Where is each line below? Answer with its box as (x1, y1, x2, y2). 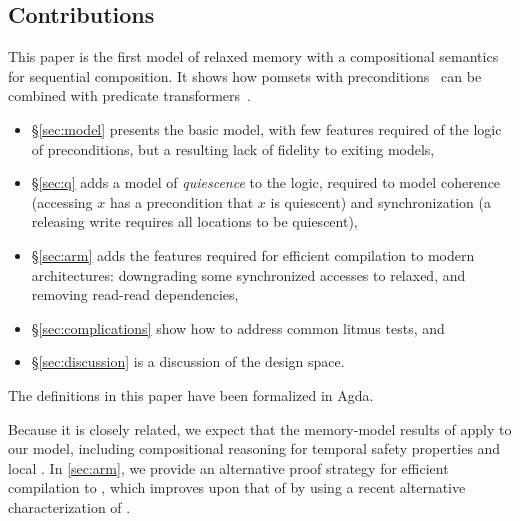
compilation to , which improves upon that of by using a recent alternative (8, 477, 466, 498)
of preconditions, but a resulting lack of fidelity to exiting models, (31, 138, 435, 159)
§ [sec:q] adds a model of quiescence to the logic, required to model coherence (31, 172, 501, 193)
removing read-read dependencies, (31, 284, 239, 305)
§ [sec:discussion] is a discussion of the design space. (31, 351, 345, 372)
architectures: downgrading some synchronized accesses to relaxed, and (31, 264, 466, 285)
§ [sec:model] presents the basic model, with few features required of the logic (31, 118, 502, 139)
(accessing (31, 191, 93, 212)
